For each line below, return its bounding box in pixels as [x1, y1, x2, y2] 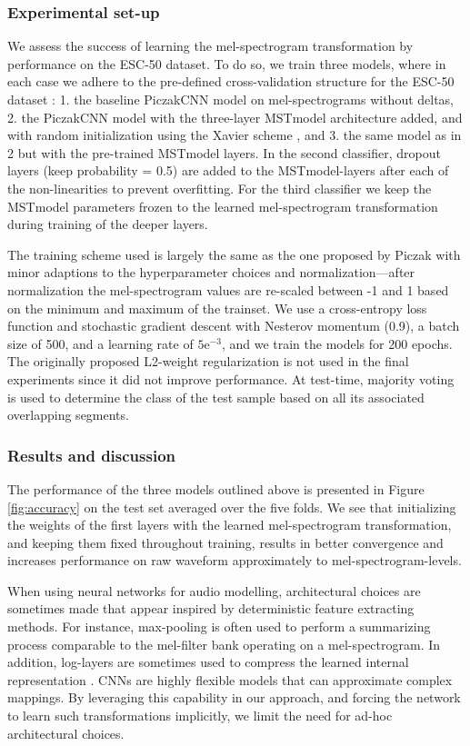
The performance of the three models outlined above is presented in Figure [7, 479, 425, 498]
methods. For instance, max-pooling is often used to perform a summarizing [7, 617, 431, 636]
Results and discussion [7, 443, 176, 466]
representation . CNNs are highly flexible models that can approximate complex [7, 670, 453, 689]
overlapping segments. [7, 405, 129, 424]
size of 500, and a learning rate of [7, 333, 194, 353]
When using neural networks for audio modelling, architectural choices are [7, 581, 421, 600]
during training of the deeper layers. [7, 214, 208, 234]
